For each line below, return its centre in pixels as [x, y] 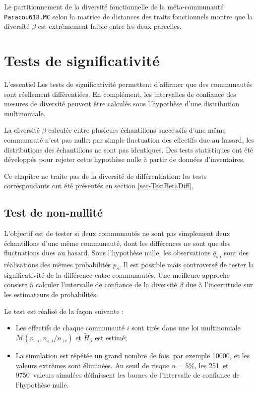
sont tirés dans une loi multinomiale [186, 328]
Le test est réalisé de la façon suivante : [64, 311]
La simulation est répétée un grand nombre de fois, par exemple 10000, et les [133, 355]
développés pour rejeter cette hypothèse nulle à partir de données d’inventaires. [125, 159]
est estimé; [111, 338]
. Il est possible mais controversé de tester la [187, 265]
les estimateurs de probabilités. [51, 294]
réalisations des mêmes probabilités [58, 265]
